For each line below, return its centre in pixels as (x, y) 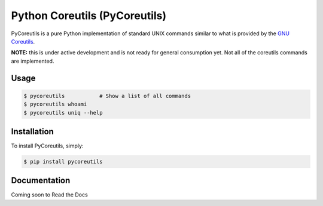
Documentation (41, 181)
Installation (32, 131)
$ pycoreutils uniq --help (63, 113)
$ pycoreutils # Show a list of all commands (107, 96)
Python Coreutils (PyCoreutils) (89, 16)
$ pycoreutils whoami (55, 104)
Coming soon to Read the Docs (49, 195)
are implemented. (33, 61)
